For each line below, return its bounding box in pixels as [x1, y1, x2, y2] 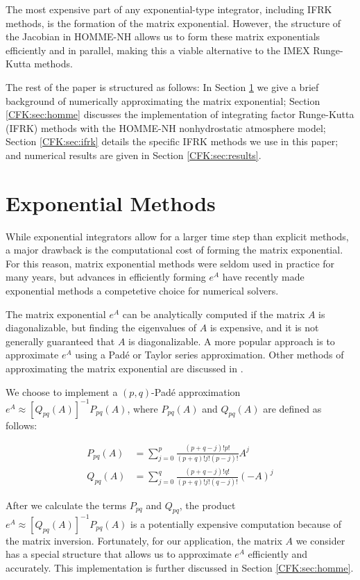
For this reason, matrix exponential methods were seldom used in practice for [6, 256, 335, 270]
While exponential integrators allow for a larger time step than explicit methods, [6, 229, 349, 243]
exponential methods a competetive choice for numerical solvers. [6, 283, 279, 298]
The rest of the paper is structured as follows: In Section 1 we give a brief [6, 79, 319, 94]
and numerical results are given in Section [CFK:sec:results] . [6, 147, 262, 162]
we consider [295, 533, 345, 547]
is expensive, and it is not [209, 320, 319, 335]
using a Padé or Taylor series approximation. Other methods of [75, 347, 344, 362]
